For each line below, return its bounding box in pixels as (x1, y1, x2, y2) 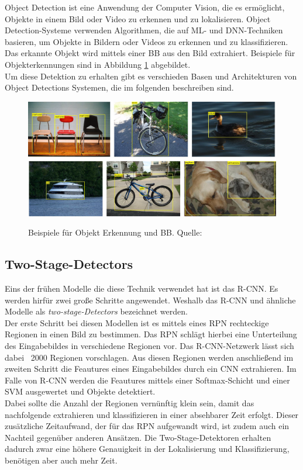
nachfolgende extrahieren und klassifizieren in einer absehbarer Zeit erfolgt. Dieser (5, 408, 299, 420)
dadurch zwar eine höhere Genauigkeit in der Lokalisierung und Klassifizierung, (5, 443, 290, 455)
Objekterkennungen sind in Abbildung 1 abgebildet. (5, 58, 191, 70)
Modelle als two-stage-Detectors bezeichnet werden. (5, 305, 188, 317)
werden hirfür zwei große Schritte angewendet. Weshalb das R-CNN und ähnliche (5, 293, 296, 306)
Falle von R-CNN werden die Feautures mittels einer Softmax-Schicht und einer (5, 374, 290, 386)
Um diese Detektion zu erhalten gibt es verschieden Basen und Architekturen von (5, 70, 297, 82)
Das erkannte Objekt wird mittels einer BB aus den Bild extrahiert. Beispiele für (5, 47, 295, 59)
